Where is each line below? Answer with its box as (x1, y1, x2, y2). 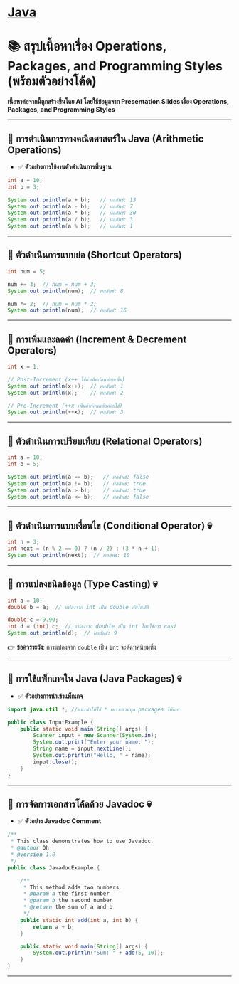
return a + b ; (33, 923, 75, 931)
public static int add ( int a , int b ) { (20, 916, 139, 924)
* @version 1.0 (10, 851, 55, 858)
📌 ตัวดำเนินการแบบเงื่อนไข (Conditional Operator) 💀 (7, 519, 213, 531)
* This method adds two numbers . (23, 884, 122, 891)
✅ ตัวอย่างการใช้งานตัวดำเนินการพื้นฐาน (17, 162, 112, 171)
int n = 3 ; (7, 539, 40, 546)
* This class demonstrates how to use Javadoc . (10, 837, 154, 845)
